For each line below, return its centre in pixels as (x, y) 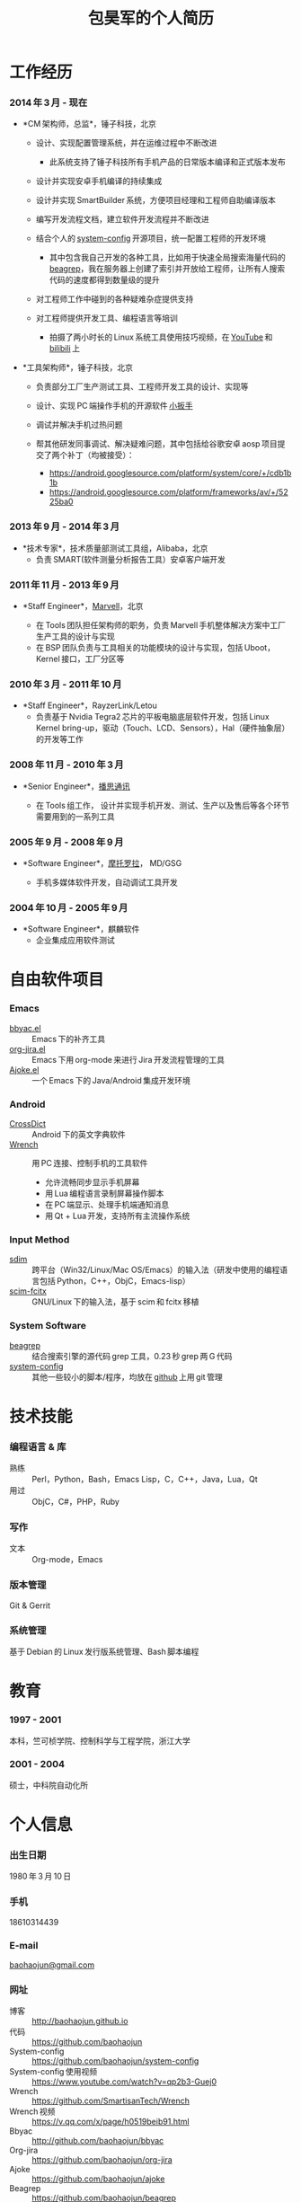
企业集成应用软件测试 (75, 941)
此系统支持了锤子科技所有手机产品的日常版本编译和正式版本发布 (167, 162)
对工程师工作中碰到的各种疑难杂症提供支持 (115, 299)
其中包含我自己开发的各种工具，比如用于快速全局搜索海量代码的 (167, 258)
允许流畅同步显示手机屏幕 (92, 1182)
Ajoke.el (24, 1069)
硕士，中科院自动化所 (49, 1785)
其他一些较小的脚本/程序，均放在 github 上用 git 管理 (127, 1376)
